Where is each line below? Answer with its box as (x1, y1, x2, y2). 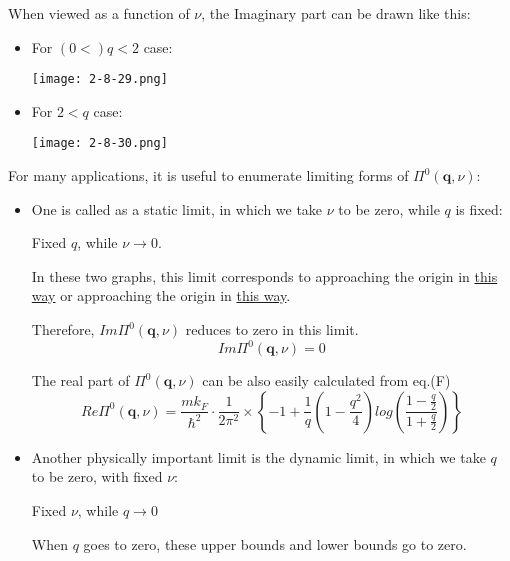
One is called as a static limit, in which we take (31, 198, 323, 219)
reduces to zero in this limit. (185, 319, 359, 340)
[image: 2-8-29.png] (31, 72, 168, 87)
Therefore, (31, 319, 95, 340)
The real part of (31, 370, 130, 391)
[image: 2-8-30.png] (31, 136, 168, 151)
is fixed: (455, 198, 503, 219)
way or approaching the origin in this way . (31, 285, 291, 306)
